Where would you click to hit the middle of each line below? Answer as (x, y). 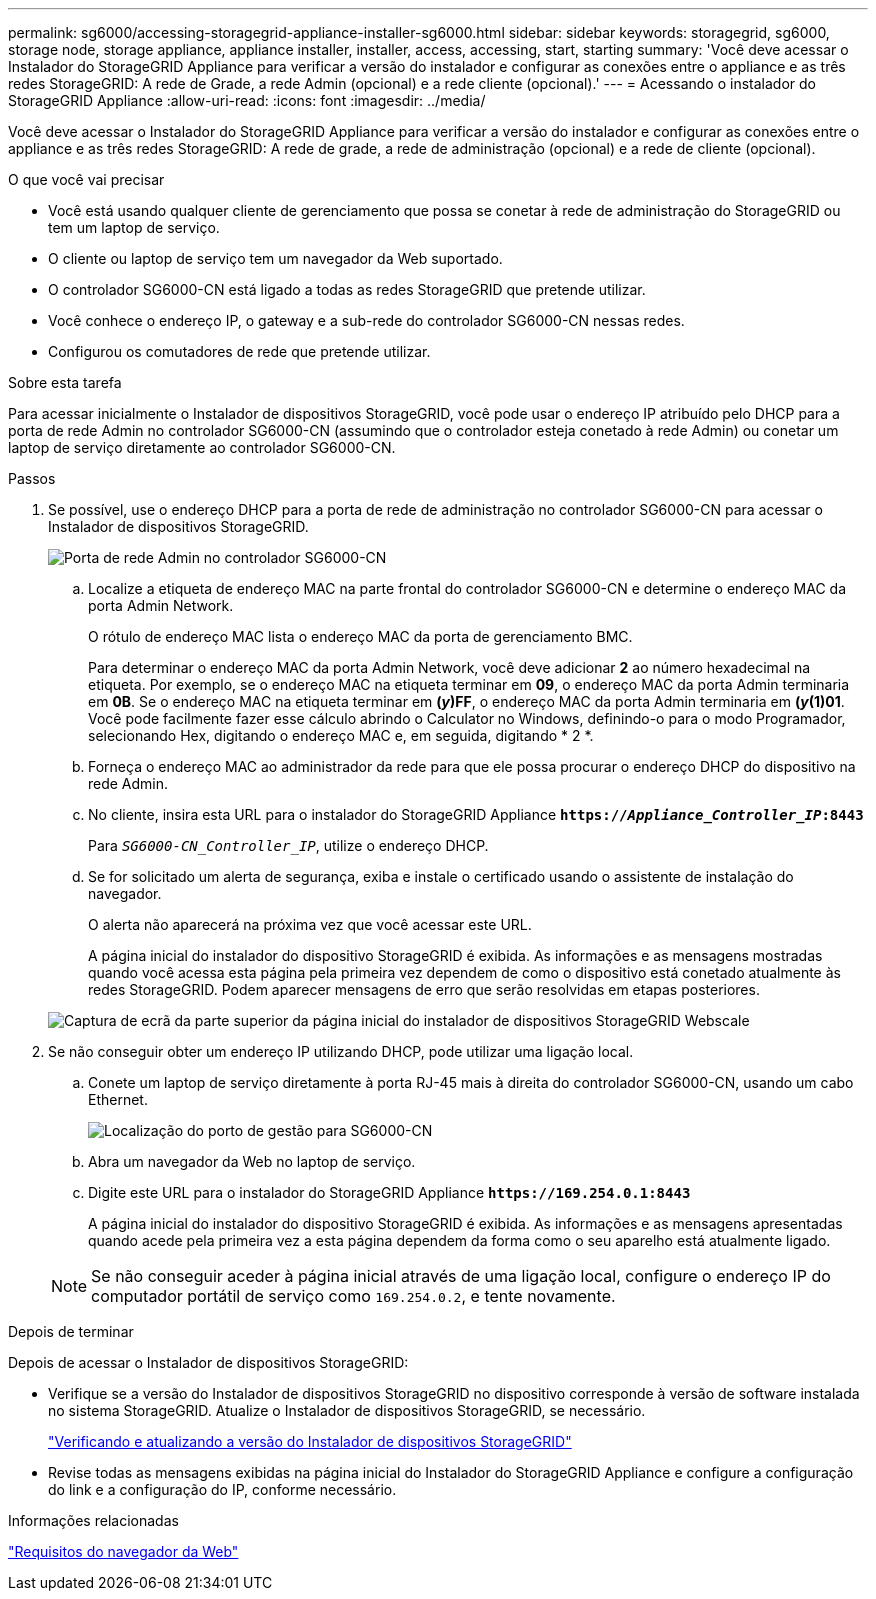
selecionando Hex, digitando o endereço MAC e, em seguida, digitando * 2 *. (341, 735)
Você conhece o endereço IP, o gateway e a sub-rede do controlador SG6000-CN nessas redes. (366, 320)
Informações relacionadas (93, 1520)
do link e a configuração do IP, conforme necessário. (222, 1489)
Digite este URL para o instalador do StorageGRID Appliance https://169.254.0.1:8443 (389, 1192)
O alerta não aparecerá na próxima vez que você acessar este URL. (310, 924)
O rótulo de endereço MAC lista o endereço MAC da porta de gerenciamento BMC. (360, 636)
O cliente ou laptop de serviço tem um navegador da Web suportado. (275, 258)
